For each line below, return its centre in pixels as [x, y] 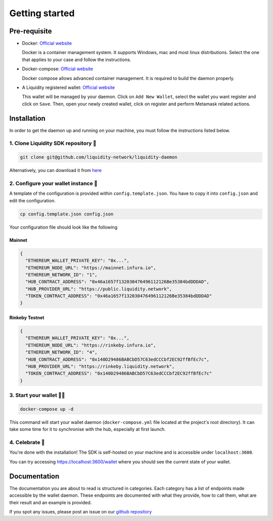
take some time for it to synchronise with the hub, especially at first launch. [88, 429]
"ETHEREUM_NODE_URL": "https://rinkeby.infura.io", [91, 345]
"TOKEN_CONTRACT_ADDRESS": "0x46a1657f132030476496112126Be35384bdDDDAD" [119, 296]
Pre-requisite [31, 31]
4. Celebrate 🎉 [27, 443]
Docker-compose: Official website [58, 69]
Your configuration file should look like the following [63, 227]
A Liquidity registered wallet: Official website [69, 88]
